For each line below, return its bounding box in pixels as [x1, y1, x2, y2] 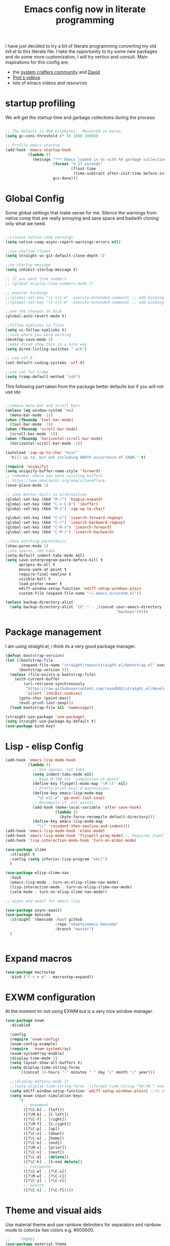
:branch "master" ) [55, 926, 94, 932]
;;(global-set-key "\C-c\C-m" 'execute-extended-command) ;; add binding [5, 300, 164, 305]
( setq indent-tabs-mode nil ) [32, 771, 94, 777]
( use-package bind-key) [5, 724, 56, 729]
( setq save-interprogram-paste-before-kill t [5, 557, 103, 563]
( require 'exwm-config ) [10, 1037, 60, 1042]
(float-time [70, 166, 96, 171]
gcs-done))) [53, 176, 78, 181]
